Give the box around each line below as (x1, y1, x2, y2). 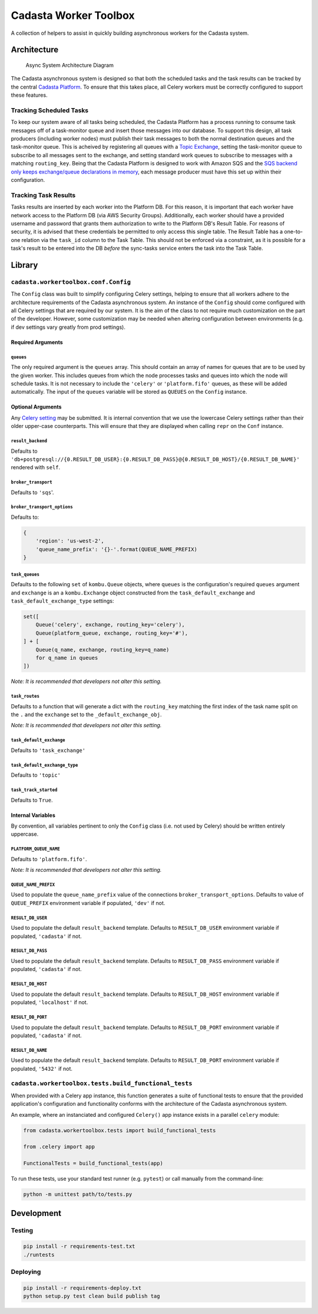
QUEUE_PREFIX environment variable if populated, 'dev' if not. (11, 899, 165, 906)
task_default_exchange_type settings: (11, 597, 114, 604)
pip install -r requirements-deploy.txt (23, 1284, 141, 1291)
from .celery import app (23, 1143, 95, 1150)
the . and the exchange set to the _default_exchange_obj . (11, 711, 162, 718)
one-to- (284, 228, 303, 236)
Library (11, 260, 38, 270)
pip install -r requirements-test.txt (23, 1243, 135, 1250)
